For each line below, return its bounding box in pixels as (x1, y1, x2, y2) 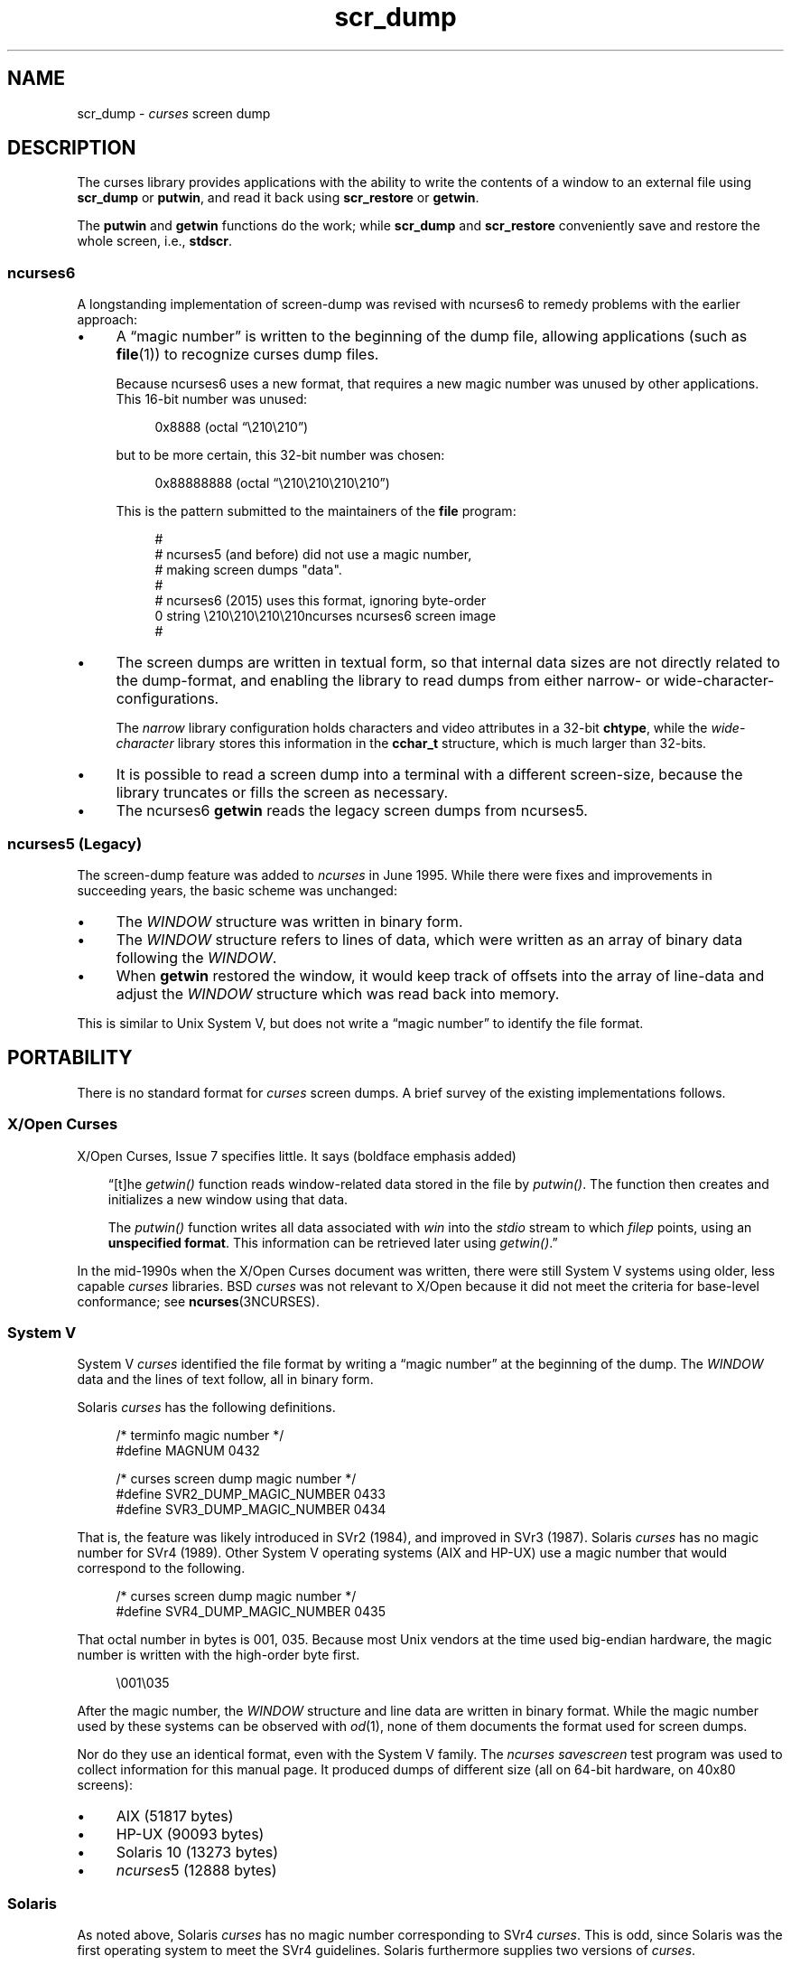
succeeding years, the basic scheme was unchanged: (77, 882, 397, 898)
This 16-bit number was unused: (116, 391, 308, 407)
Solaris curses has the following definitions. (77, 1399, 336, 1416)
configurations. (116, 689, 219, 708)
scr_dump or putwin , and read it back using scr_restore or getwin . (77, 190, 479, 206)
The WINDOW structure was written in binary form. (116, 912, 463, 931)
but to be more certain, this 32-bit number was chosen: (116, 447, 445, 463)
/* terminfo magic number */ (116, 1427, 284, 1444)
